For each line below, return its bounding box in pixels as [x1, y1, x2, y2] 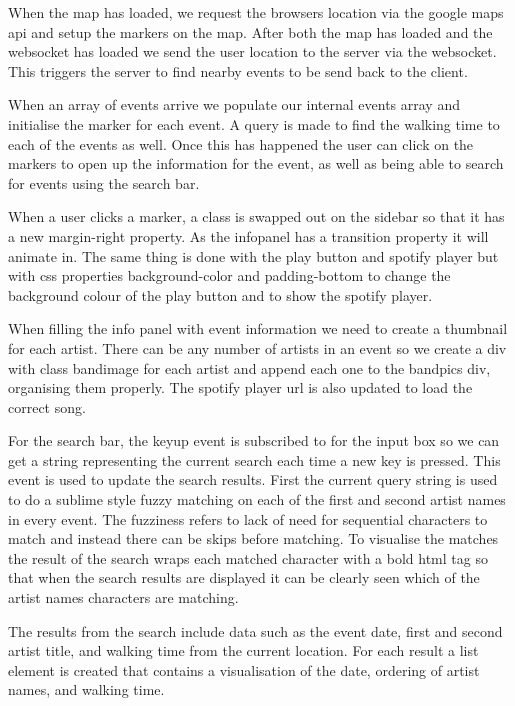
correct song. [8, 396, 86, 417]
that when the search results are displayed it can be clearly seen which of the [8, 567, 480, 588]
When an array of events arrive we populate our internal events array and [8, 94, 460, 115]
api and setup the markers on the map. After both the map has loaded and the [8, 21, 493, 42]
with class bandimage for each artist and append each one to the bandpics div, [8, 357, 491, 378]
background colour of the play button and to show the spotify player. [8, 284, 433, 305]
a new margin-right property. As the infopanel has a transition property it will [8, 225, 489, 246]
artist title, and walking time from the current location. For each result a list [8, 640, 479, 661]
